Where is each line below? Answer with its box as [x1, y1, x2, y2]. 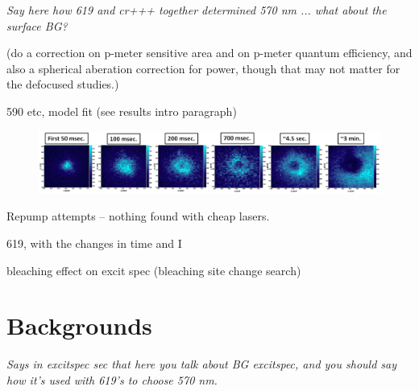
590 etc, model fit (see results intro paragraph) [6, 102, 237, 119]
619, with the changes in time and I [6, 235, 182, 251]
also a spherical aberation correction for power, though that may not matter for [6, 60, 400, 76]
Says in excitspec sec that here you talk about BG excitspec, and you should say [6, 356, 397, 372]
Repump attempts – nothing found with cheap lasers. [6, 208, 270, 224]
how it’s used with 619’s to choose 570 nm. [6, 371, 218, 388]
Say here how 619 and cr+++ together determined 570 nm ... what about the [6, 2, 387, 18]
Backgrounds [6, 309, 152, 342]
